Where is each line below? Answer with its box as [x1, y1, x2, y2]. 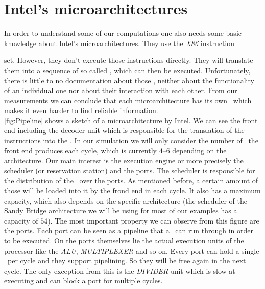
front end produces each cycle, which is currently [4, 145, 157, 155]
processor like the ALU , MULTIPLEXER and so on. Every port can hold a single [4, 245, 259, 256]
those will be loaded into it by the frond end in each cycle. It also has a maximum [4, 185, 261, 196]
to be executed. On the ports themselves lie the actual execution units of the [4, 235, 244, 246]
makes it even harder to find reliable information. [4, 105, 158, 116]
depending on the [172, 145, 227, 155]
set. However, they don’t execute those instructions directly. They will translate [4, 55, 253, 65]
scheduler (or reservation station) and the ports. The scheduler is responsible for [4, 165, 255, 175]
